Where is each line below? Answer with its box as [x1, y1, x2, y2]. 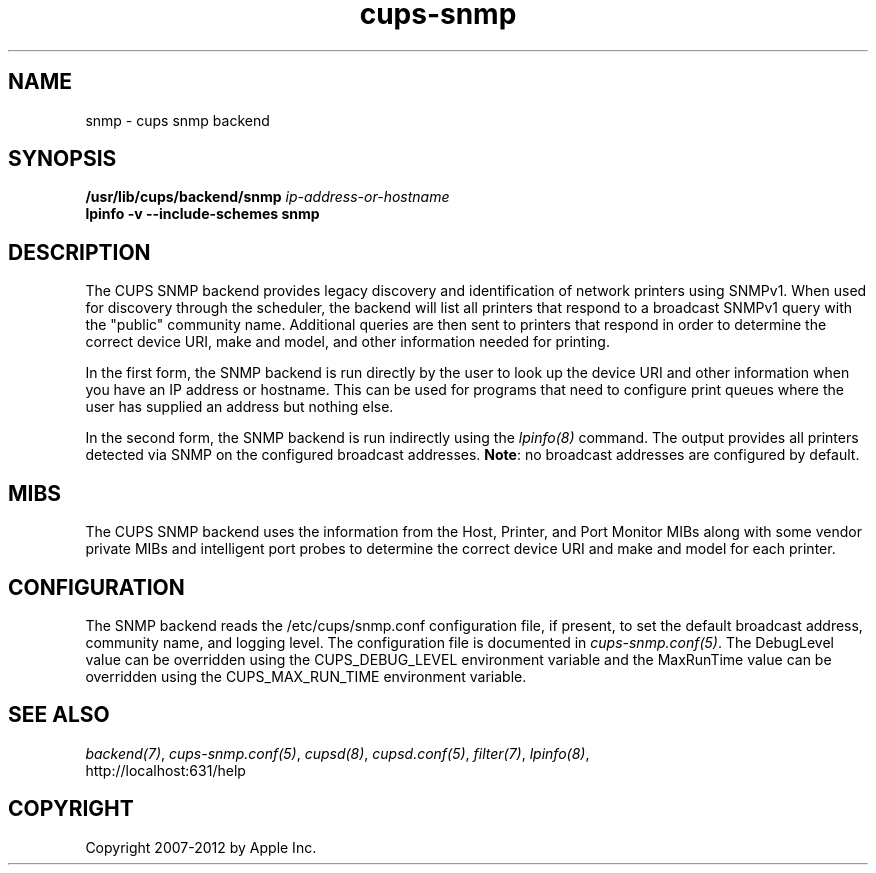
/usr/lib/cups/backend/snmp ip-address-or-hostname [85, 188, 450, 206]
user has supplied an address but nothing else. [85, 398, 394, 416]
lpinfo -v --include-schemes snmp [85, 205, 320, 223]
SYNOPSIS [8, 146, 117, 172]
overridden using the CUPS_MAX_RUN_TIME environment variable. [85, 667, 527, 685]
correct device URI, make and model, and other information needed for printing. [85, 333, 610, 351]
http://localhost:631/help [85, 761, 246, 779]
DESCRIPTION [8, 239, 151, 265]
